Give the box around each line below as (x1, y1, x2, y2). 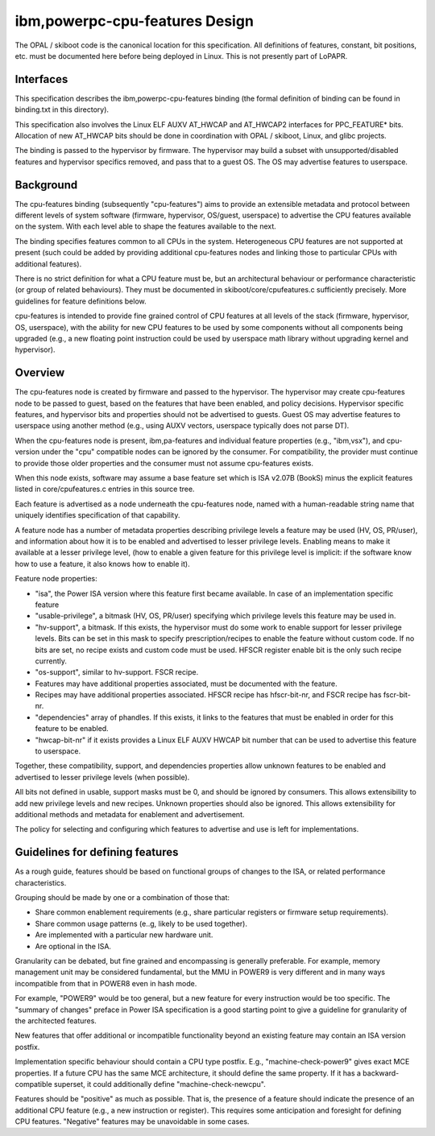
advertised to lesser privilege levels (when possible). (14, 772, 190, 782)
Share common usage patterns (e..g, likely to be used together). (35, 919, 247, 928)
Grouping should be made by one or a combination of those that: (14, 893, 230, 903)
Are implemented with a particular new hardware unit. (35, 930, 213, 940)
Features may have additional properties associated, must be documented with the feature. (35, 679, 338, 688)
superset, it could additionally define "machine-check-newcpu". (53, 1079, 266, 1088)
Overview (14, 366, 65, 380)
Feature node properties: (14, 574, 97, 584)
